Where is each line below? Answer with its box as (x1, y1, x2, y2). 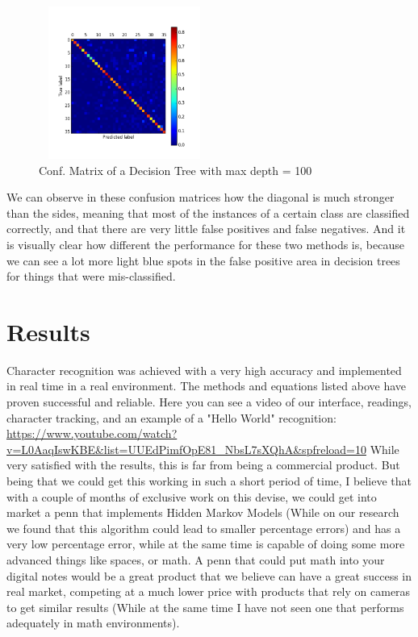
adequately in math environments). (6, 614, 180, 631)
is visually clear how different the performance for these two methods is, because (6, 235, 404, 252)
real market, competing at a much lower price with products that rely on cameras (6, 583, 411, 600)
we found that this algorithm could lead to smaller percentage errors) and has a (6, 519, 401, 536)
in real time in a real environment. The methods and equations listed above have (6, 377, 406, 394)
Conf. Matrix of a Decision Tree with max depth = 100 (39, 161, 312, 178)
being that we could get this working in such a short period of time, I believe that (6, 473, 412, 489)
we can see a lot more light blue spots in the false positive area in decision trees (6, 252, 400, 269)
